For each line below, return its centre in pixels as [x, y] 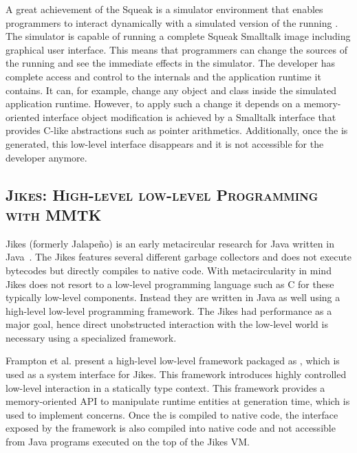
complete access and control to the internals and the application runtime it [163, 76]
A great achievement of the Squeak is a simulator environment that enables [164, 9]
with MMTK [54, 214]
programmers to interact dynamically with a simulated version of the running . [172, 22]
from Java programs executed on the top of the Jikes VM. [128, 442]
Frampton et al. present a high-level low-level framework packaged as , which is [173, 361]
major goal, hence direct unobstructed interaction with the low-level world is [167, 324]
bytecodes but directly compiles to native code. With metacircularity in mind [169, 270]
